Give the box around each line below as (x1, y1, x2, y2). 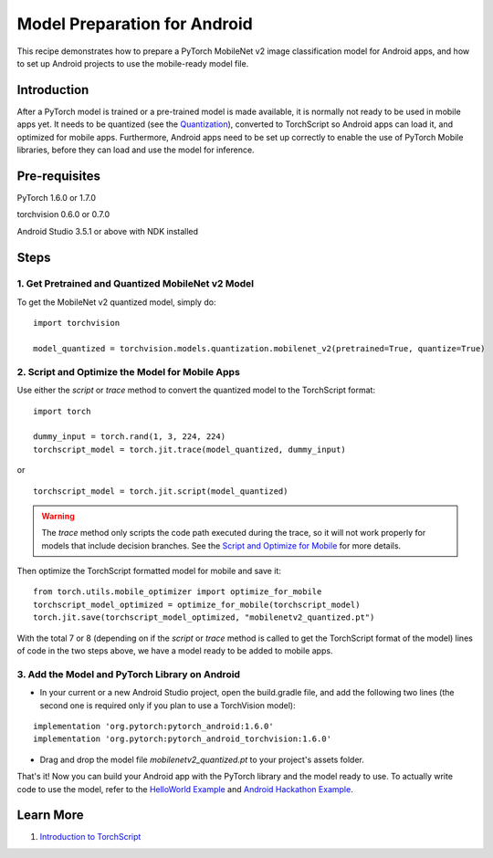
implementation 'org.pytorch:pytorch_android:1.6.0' (33, 721, 274, 731)
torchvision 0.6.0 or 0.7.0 (16, 209, 110, 220)
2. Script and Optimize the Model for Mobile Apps (16, 365, 241, 378)
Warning (41, 510, 75, 521)
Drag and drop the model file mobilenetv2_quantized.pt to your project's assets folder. (39, 754, 365, 765)
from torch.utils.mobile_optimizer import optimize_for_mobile (33, 587, 322, 597)
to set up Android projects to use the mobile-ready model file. (16, 58, 249, 68)
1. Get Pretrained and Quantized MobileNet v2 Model (16, 277, 255, 290)
